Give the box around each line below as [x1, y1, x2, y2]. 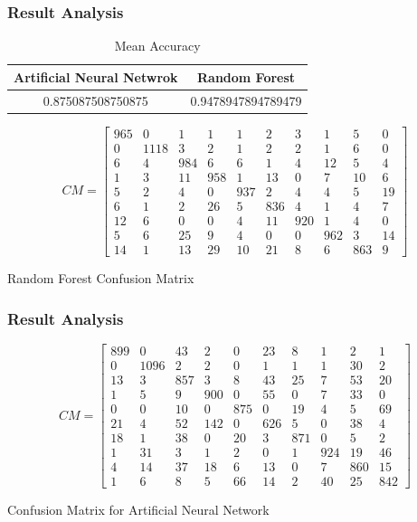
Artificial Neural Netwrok [14, 67, 178, 86]
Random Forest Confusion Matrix [7, 269, 194, 288]
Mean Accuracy [114, 36, 201, 55]
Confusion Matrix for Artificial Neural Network [7, 500, 270, 519]
